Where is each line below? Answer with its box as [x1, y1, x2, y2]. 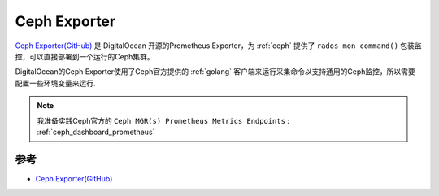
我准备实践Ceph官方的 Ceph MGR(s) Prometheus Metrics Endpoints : [37, 115, 290, 125]
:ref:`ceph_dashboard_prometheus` [37, 127, 155, 137]
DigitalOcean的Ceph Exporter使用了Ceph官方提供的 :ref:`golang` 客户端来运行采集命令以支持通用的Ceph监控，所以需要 [15, 67, 415, 76]
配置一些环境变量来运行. [15, 78, 97, 88]
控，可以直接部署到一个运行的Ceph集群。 [15, 51, 154, 61]
